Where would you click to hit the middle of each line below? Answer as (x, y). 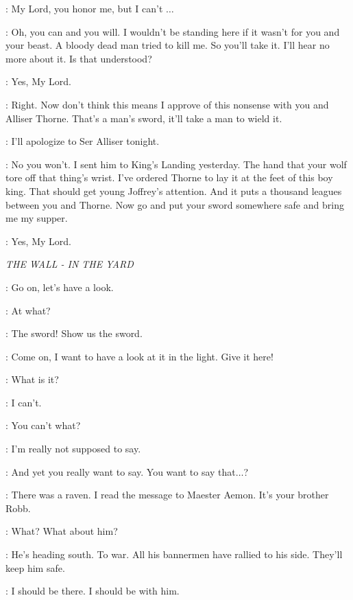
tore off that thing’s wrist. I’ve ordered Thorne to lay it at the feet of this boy (169, 177)
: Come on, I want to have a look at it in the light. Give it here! (139, 356)
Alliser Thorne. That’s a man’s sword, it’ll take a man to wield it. (144, 118)
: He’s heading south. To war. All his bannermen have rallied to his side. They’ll (174, 554)
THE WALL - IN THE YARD (70, 264)
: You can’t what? (43, 425)
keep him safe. (35, 567)
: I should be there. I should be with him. (93, 591)
